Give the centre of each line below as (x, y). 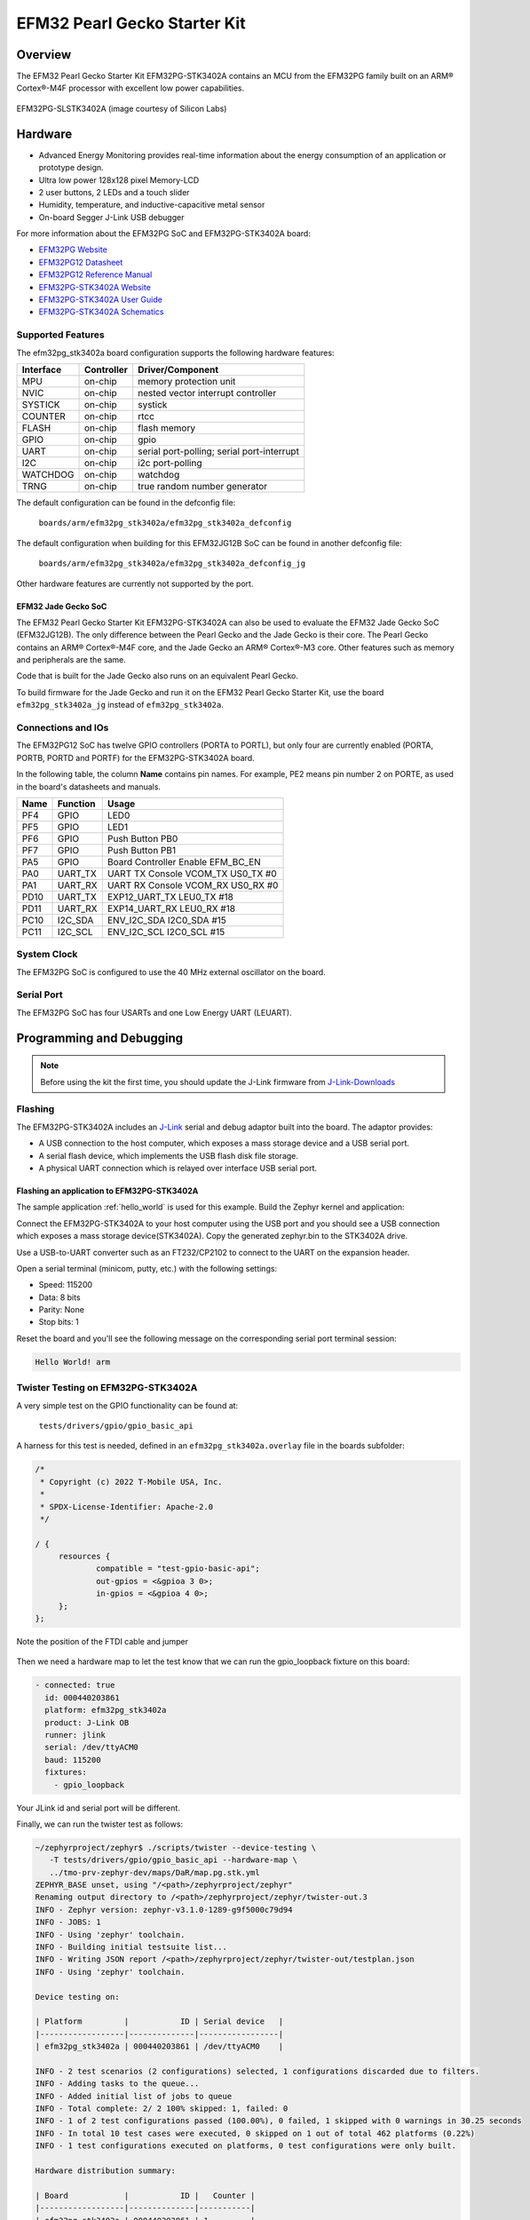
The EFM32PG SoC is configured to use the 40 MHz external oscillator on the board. (171, 971)
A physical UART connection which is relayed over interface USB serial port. (178, 1168)
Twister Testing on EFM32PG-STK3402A (107, 1388)
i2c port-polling (170, 463)
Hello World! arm (73, 1362)
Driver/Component (178, 369)
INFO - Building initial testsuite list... (131, 1947)
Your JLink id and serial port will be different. (99, 1808)
